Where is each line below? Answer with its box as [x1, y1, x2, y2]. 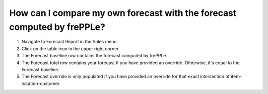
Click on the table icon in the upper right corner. [21, 45, 120, 52]
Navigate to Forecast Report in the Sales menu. [21, 39, 118, 45]
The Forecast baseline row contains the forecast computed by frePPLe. [21, 53, 167, 59]
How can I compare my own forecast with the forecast [9, 7, 237, 18]
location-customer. [21, 80, 61, 87]
